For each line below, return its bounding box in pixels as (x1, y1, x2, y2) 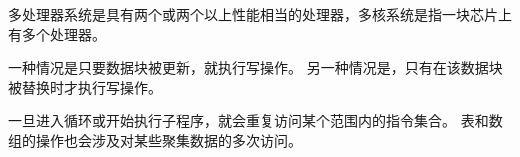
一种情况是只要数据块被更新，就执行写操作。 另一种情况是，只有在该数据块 (8, 57, 503, 78)
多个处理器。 (21, 23, 106, 44)
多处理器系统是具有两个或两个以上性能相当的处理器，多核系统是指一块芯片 (8, 4, 498, 24)
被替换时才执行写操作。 (8, 76, 162, 97)
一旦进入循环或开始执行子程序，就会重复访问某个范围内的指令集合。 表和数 (8, 110, 503, 131)
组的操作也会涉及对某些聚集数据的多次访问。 (8, 129, 302, 150)
